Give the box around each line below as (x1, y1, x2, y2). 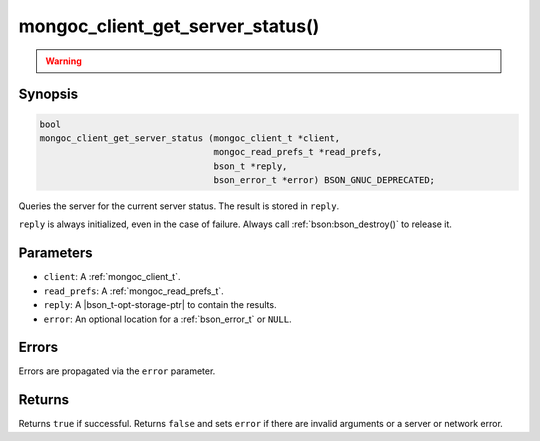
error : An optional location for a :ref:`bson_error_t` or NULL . (43, 313, 292, 325)
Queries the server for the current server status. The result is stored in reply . (18, 200, 340, 212)
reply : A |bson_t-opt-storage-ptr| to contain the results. (43, 299, 277, 311)
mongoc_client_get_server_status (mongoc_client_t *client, (39, 132, 341, 144)
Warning (45, 55, 82, 67)
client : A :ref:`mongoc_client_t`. (43, 271, 181, 283)
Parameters (18, 245, 93, 262)
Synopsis (18, 86, 79, 103)
